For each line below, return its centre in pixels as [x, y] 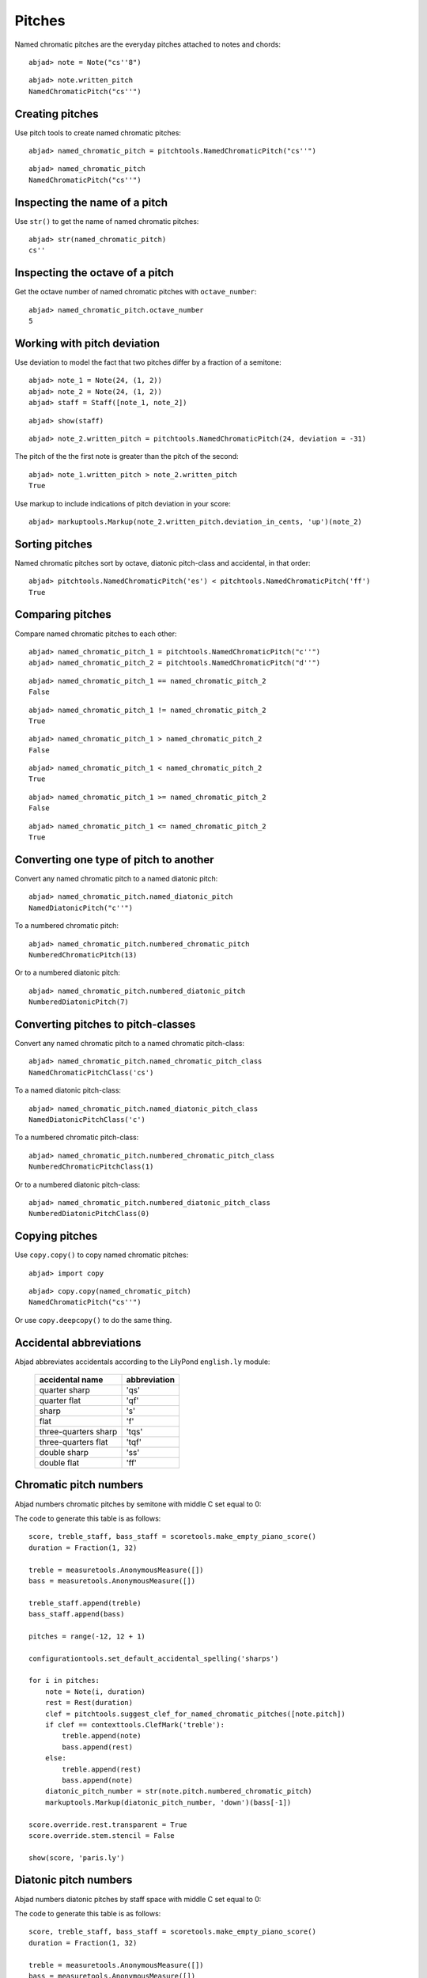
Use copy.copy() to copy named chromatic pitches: [102, 1255]
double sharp [64, 1453]
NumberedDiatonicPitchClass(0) [89, 1214]
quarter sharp [65, 1390]
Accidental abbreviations [78, 1342]
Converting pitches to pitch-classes [105, 1024]
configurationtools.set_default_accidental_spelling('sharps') [154, 1658]
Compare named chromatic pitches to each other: [96, 634]
